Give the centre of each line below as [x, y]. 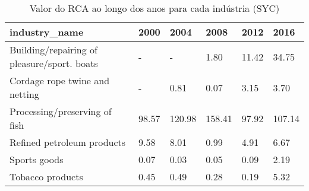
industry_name [47, 32]
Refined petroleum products [68, 142]
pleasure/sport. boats [54, 63]
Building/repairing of [53, 50]
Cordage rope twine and [60, 80]
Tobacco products [46, 176]
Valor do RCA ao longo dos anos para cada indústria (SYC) [154, 8]
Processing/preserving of [61, 111]
